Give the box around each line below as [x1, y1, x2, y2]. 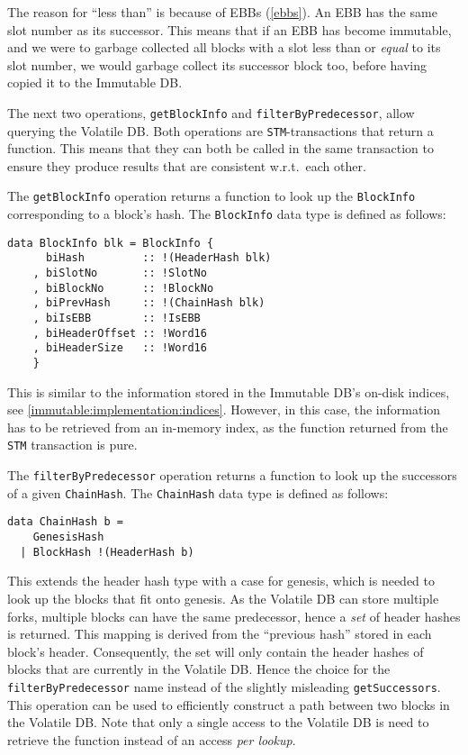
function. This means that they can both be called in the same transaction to [7, 139, 435, 158]
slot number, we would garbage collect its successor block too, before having [7, 55, 427, 74]
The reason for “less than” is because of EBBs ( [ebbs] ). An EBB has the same [7, 3, 437, 21]
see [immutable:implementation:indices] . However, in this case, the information [7, 400, 441, 419]
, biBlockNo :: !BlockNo [32, 281, 214, 295]
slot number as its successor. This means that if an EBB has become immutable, [7, 20, 452, 39]
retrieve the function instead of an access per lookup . [7, 730, 296, 749]
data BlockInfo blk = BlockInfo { [7, 236, 214, 250]
